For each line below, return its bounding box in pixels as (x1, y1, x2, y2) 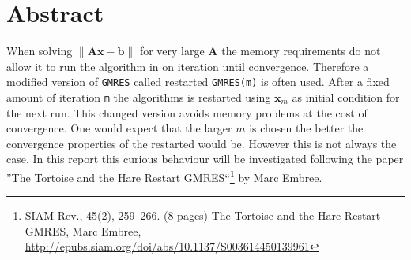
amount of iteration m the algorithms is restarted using (6, 88, 271, 105)
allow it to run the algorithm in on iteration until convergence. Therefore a (6, 58, 369, 74)
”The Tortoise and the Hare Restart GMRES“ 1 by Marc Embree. (6, 167, 322, 185)
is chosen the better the (249, 120, 364, 136)
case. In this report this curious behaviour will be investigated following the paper (6, 150, 404, 167)
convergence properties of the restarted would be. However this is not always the (6, 135, 397, 151)
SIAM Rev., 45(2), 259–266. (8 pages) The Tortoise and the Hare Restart (25, 207, 381, 224)
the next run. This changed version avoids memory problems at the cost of (6, 104, 368, 121)
